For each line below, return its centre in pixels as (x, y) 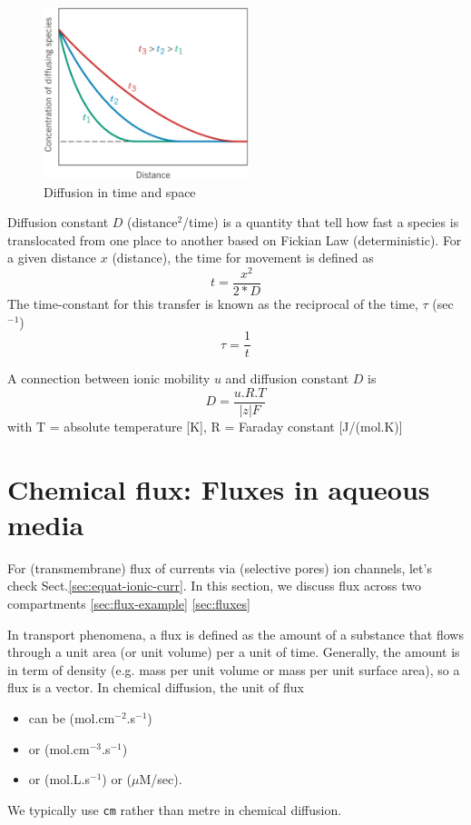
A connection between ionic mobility (109, 378)
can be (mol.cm (72, 718)
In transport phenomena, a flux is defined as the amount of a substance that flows (235, 634)
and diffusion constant (287, 378)
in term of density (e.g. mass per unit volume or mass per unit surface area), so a (234, 669)
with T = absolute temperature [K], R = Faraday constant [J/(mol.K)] (205, 426)
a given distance (52, 258)
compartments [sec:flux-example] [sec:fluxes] (129, 604)
